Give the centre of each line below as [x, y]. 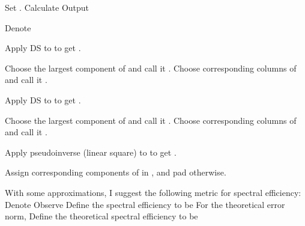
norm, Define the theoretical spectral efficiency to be [101, 216]
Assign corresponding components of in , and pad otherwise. [116, 172]
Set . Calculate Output [47, 7]
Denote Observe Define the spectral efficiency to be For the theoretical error [145, 204]
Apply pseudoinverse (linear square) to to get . [91, 152]
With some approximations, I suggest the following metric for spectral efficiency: [153, 192]
